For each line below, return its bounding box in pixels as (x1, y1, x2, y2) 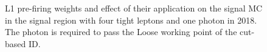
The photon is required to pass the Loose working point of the (5, 25, 237, 38)
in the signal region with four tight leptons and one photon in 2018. (5, 13, 257, 26)
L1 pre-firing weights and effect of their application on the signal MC (5, 2, 263, 14)
